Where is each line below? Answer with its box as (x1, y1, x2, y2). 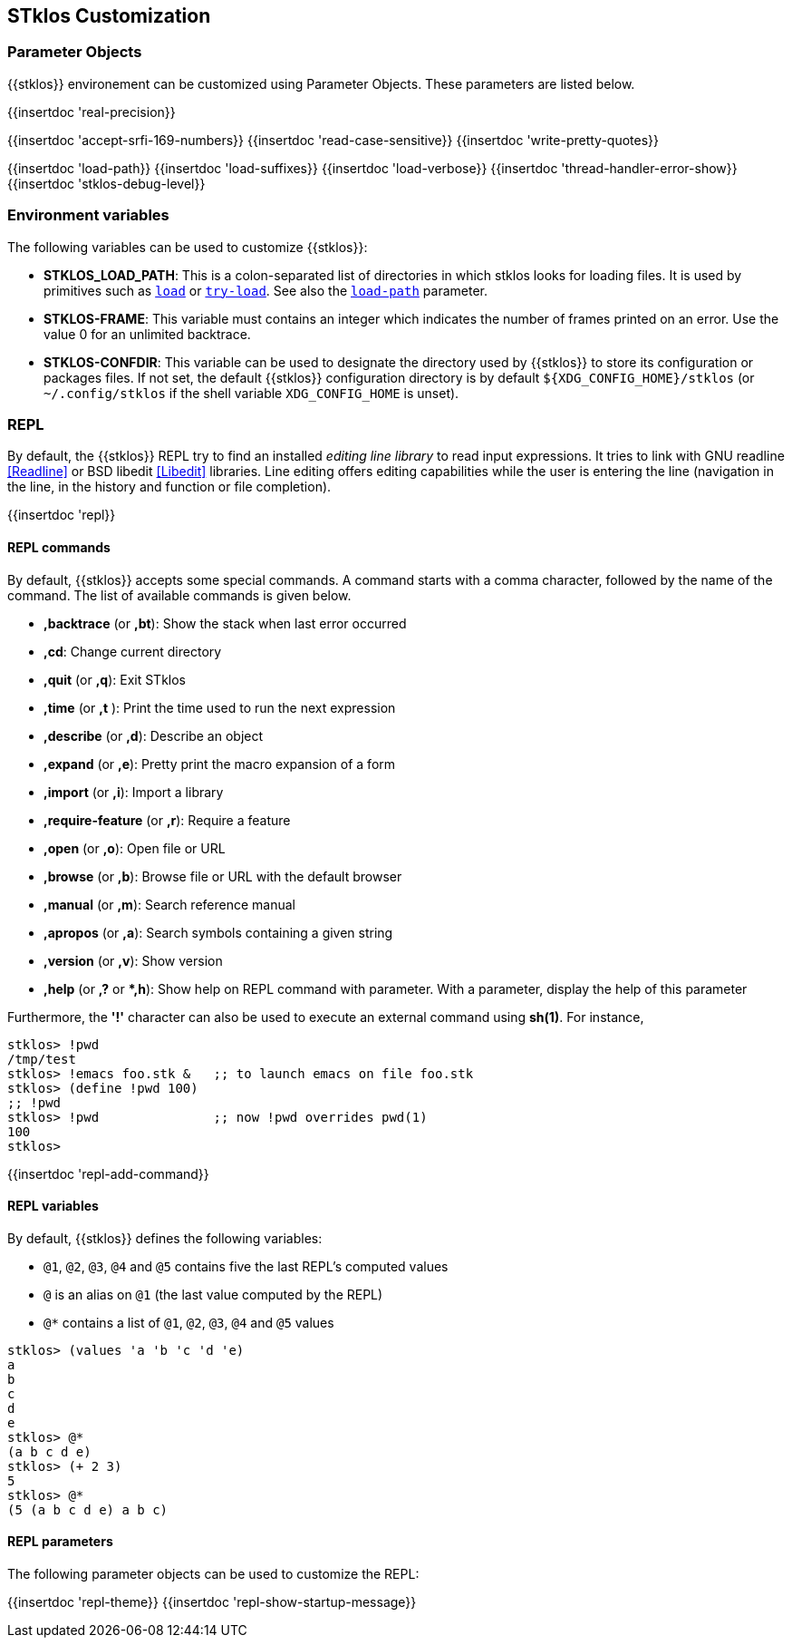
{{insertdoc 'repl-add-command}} (7, 1165, 209, 1182)
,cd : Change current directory (43, 643, 222, 659)
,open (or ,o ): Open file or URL (43, 840, 226, 856)
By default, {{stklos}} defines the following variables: (7, 1230, 323, 1246)
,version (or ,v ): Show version (43, 952, 223, 969)
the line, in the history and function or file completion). (7, 479, 332, 495)
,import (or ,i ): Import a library (43, 784, 224, 800)
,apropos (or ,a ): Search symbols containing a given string (43, 924, 393, 940)
